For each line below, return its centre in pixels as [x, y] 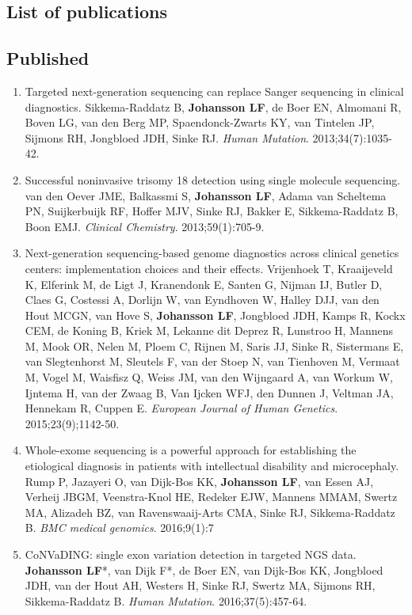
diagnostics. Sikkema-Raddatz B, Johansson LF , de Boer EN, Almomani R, [213, 106]
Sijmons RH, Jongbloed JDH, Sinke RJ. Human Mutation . [167, 137]
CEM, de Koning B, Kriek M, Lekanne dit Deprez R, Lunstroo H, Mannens [209, 330]
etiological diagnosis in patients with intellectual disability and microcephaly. [212, 466]
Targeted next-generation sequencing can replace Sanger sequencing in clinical [214, 91]
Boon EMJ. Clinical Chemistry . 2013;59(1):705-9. [145, 226]
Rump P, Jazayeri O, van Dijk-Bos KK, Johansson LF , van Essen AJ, [199, 481]
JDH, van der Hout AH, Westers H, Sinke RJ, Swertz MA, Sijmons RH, [200, 585]
